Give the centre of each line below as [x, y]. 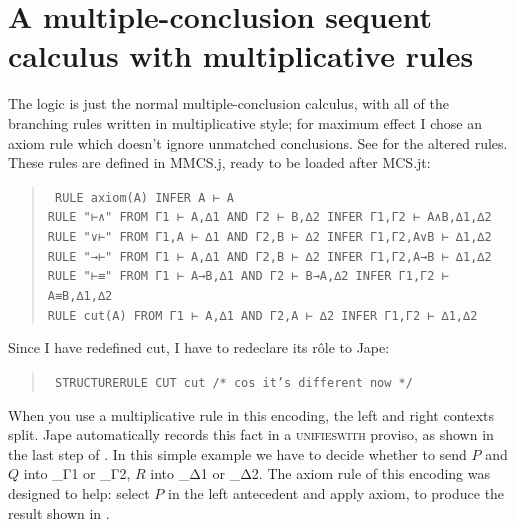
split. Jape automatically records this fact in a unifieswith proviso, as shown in [251, 434]
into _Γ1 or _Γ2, [77, 473]
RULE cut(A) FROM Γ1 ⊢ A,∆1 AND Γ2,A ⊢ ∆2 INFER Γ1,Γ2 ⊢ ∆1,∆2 [262, 315]
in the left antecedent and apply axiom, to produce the [336, 492]
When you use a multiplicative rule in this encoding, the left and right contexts [251, 414]
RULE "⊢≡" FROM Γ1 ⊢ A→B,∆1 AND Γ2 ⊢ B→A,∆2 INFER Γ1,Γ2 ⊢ [248, 276]
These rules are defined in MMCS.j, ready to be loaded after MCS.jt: [219, 162]
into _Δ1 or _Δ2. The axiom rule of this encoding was [320, 473]
